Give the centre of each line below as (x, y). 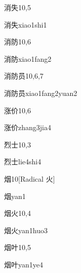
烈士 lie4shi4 (23, 162)
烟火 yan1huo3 (26, 230)
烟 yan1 (15, 196)
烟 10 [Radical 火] (30, 178)
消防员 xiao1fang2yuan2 (41, 93)
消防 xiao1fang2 (28, 58)
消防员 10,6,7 (24, 76)
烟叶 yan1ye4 (24, 264)
